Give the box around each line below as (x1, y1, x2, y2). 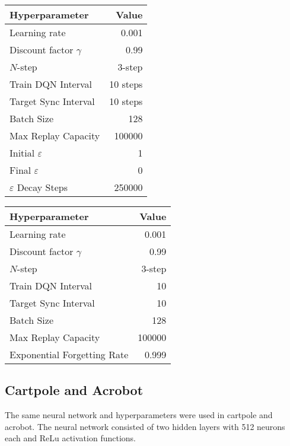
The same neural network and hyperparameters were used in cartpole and (5, 409, 273, 421)
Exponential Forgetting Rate (9, 348, 129, 361)
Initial (9, 146, 35, 160)
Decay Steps (17, 180, 68, 194)
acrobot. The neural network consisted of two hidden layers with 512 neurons (5, 420, 285, 432)
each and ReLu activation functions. (5, 432, 136, 444)
